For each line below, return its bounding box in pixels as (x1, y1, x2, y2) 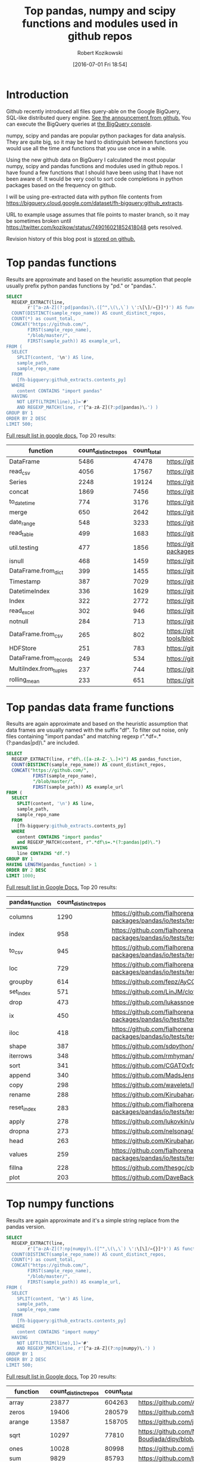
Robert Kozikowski (77, 49, 123, 56)
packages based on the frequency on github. (6, 181, 117, 188)
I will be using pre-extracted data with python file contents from (6, 193, 162, 200)
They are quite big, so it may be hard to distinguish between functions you (6, 138, 189, 145)
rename (9, 1090, 31, 1098)
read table (9, 529, 34, 538)
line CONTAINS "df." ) (17, 851, 70, 857)
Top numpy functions (6, 1197, 114, 1211)
